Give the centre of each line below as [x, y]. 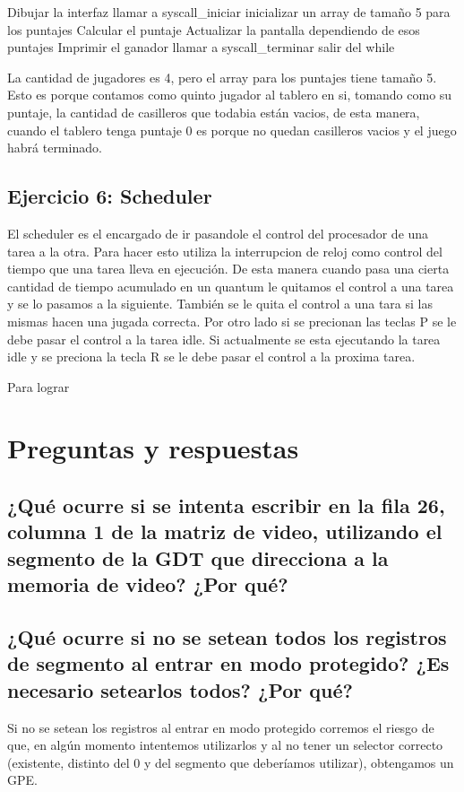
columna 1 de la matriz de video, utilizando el [225, 531]
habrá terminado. [55, 148]
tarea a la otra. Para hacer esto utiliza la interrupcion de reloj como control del [225, 251]
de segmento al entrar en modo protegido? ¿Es [228, 663]
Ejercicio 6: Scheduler [110, 196]
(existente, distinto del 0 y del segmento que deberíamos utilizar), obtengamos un [231, 762]
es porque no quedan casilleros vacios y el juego [327, 130]
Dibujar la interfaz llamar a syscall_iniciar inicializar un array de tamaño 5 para [229, 12]
